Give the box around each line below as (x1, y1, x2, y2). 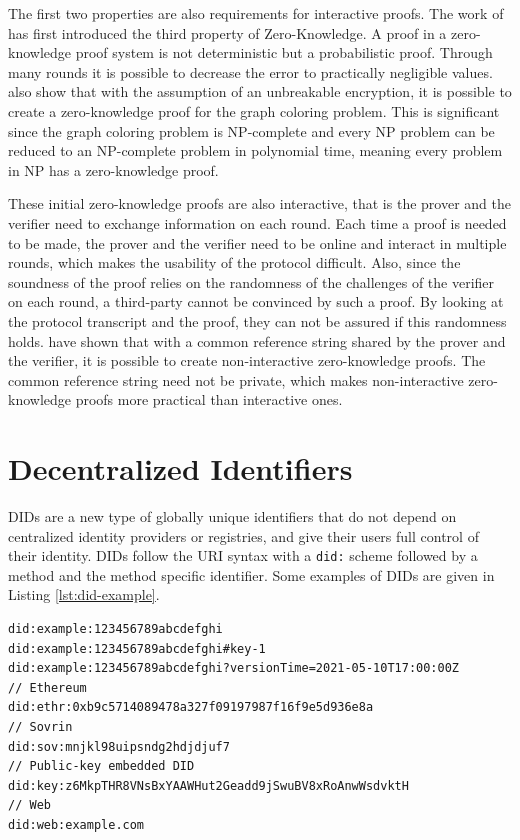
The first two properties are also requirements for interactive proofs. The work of (8, 3, 504, 23)
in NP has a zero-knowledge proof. (8, 159, 219, 180)
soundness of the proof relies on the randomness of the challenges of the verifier (8, 271, 495, 292)
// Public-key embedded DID (8, 759, 195, 774)
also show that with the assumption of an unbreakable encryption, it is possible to (8, 81, 512, 102)
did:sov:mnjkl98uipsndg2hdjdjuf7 (8, 739, 230, 754)
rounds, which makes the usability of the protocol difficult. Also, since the (8, 252, 461, 273)
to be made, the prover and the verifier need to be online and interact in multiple (8, 232, 507, 253)
